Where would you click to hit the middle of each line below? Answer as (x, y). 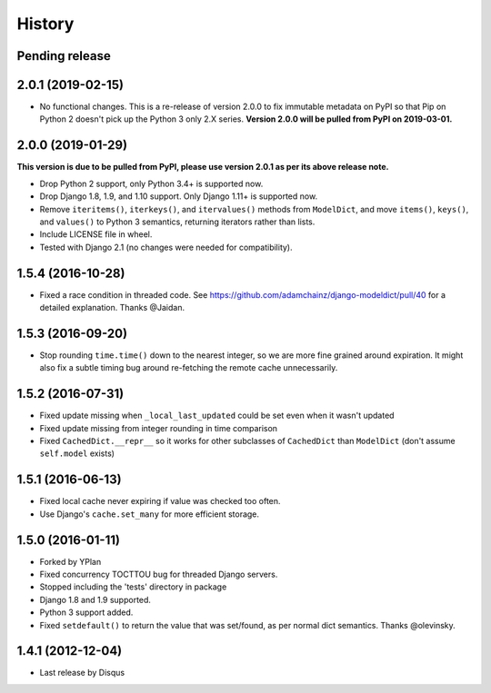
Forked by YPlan (70, 561)
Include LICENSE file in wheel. (96, 234)
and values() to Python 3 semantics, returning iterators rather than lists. (177, 222)
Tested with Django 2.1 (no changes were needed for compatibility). (166, 247)
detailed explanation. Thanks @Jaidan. (112, 308)
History (45, 24)
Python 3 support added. (86, 612)
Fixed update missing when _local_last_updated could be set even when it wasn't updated (217, 416)
